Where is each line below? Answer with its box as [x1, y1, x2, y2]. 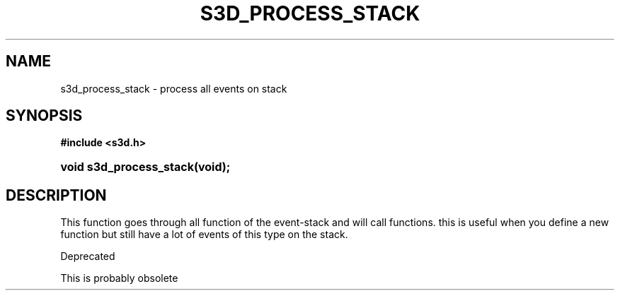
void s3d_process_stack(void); [60, 160, 231, 174]
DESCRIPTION [6, 186, 107, 204]
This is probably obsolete [60, 272, 178, 285]
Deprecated [60, 250, 115, 263]
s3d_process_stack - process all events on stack [60, 82, 287, 95]
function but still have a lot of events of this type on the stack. [60, 228, 348, 241]
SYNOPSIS [6, 107, 83, 125]
